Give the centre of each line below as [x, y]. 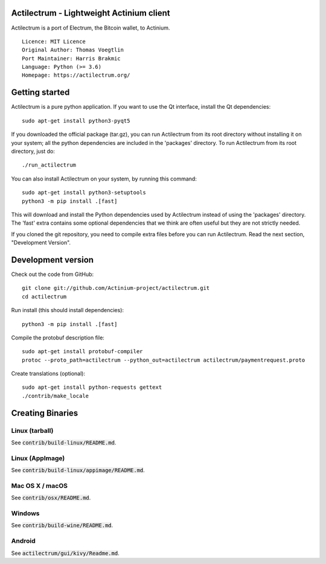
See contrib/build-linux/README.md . [64, 443]
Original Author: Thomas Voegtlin [73, 50]
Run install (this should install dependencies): [67, 310]
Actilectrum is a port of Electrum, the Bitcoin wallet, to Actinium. [91, 28]
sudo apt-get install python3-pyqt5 [76, 120]
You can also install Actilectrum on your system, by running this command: [104, 179]
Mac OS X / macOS [39, 485]
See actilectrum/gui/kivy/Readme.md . [66, 553]
